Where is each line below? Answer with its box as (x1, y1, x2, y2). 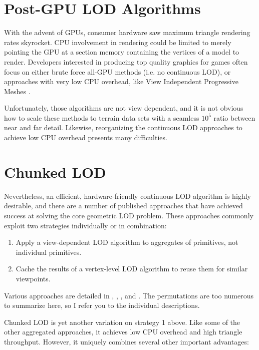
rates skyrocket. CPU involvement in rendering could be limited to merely (4, 37, 231, 47)
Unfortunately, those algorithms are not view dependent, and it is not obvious (4, 103, 243, 113)
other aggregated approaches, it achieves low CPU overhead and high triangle (4, 326, 242, 337)
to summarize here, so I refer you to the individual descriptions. (4, 300, 200, 310)
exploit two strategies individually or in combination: (4, 220, 167, 230)
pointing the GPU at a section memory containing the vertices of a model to (4, 47, 239, 57)
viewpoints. (16, 273, 51, 283)
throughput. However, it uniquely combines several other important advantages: (4, 336, 249, 346)
